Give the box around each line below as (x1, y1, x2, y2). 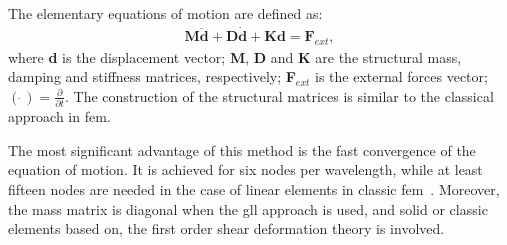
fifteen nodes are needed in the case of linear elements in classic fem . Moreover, (8, 178, 500, 199)
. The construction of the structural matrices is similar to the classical (64, 85, 494, 106)
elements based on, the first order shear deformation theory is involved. (8, 218, 445, 239)
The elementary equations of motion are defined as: (8, 3, 323, 23)
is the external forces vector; (315, 66, 488, 87)
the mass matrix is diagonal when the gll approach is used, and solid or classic (8, 198, 488, 219)
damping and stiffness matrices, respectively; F (8, 66, 296, 87)
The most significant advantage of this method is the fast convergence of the (8, 139, 476, 160)
